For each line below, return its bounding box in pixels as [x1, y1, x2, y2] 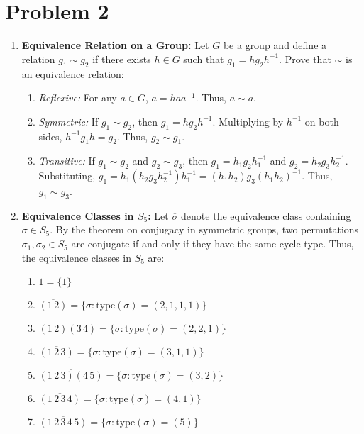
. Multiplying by [212, 113, 284, 128]
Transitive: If [38, 153, 95, 168]
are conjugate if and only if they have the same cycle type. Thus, [71, 236, 354, 251]
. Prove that [279, 51, 331, 66]
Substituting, [38, 168, 96, 183]
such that [183, 51, 224, 66]
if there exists [92, 51, 151, 66]
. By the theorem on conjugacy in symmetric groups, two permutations [50, 222, 359, 237]
